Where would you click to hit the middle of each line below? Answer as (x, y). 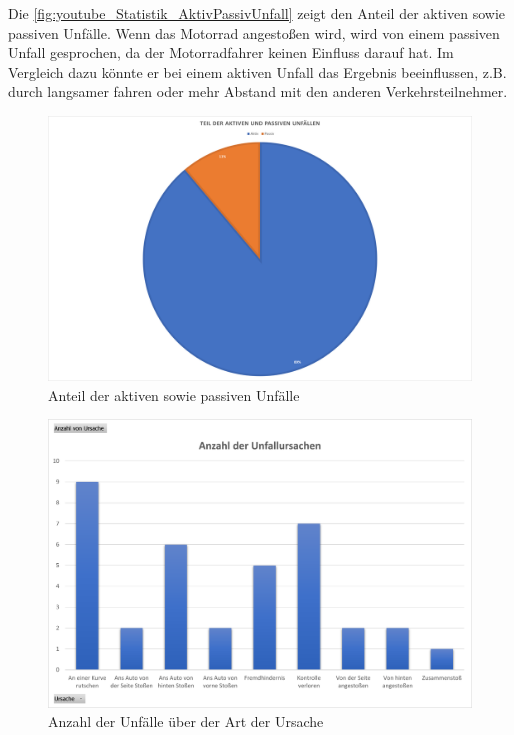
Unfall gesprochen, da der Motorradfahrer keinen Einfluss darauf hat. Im (231, 52)
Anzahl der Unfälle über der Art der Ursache (186, 721)
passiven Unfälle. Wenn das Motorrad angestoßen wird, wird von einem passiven (254, 32)
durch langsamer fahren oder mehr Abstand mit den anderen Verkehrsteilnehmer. (258, 91)
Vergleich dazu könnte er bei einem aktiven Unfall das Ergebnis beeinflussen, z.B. (257, 71)
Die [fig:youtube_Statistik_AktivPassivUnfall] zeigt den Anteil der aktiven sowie (257, 13)
